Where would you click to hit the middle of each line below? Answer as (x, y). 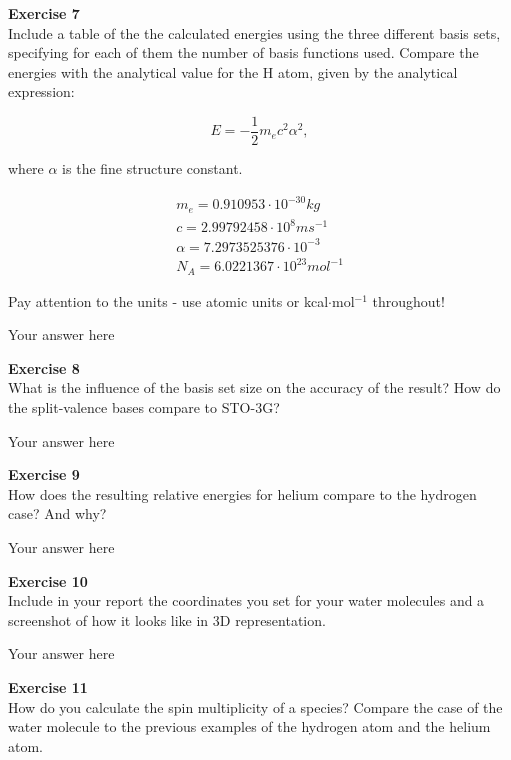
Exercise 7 (44, 13)
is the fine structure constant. (152, 168)
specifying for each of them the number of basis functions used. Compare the (243, 52)
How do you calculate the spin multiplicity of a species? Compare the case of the (255, 706)
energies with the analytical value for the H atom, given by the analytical (233, 71)
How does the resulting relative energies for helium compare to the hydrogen (242, 493)
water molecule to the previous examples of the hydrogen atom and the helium (249, 726)
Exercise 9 (44, 474)
